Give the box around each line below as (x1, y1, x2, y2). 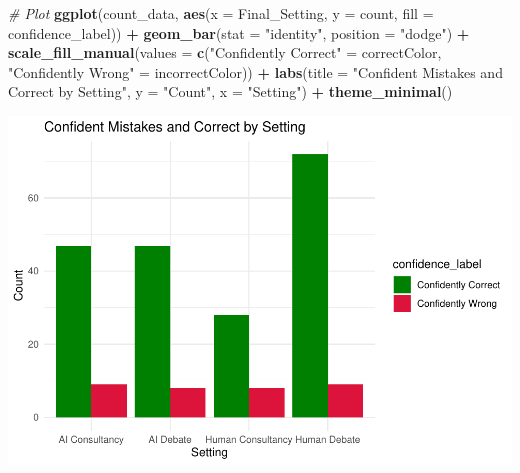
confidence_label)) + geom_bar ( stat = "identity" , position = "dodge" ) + (8, 22, 470, 43)
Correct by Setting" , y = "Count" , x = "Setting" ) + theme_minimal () (8, 81, 453, 102)
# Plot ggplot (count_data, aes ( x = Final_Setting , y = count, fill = (8, 3, 434, 23)
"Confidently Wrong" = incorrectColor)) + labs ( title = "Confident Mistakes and (8, 61, 503, 82)
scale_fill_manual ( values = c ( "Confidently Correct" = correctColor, (8, 42, 442, 63)
